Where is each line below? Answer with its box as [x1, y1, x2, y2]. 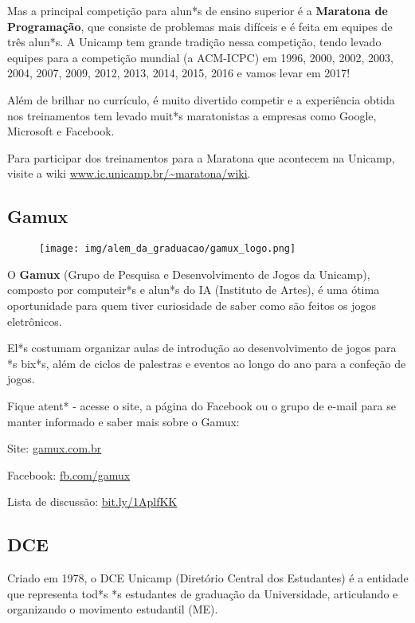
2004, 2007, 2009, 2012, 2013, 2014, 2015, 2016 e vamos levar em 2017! [7, 65, 350, 81]
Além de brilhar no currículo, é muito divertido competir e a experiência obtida [7, 91, 395, 108]
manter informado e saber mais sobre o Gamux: [7, 413, 240, 429]
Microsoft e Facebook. [7, 123, 115, 139]
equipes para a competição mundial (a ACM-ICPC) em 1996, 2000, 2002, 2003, [7, 49, 393, 65]
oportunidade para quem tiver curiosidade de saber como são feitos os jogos [7, 296, 377, 313]
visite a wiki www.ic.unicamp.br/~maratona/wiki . [7, 165, 251, 182]
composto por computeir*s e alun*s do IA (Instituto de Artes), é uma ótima [7, 281, 380, 298]
